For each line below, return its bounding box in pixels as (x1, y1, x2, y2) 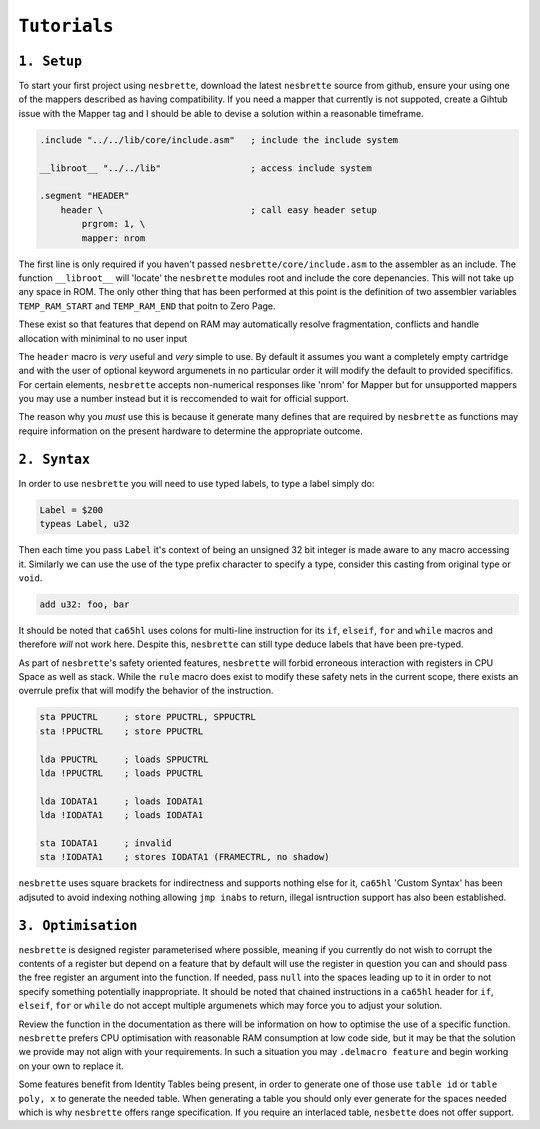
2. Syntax (18, 451, 90, 467)
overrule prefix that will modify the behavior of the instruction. (18, 685, 274, 697)
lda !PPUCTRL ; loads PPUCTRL (39, 767, 204, 779)
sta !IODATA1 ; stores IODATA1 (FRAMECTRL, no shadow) (39, 851, 330, 863)
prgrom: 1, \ (81, 218, 146, 230)
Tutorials (18, 15, 114, 37)
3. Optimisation (18, 917, 138, 934)
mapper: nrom (81, 232, 146, 244)
